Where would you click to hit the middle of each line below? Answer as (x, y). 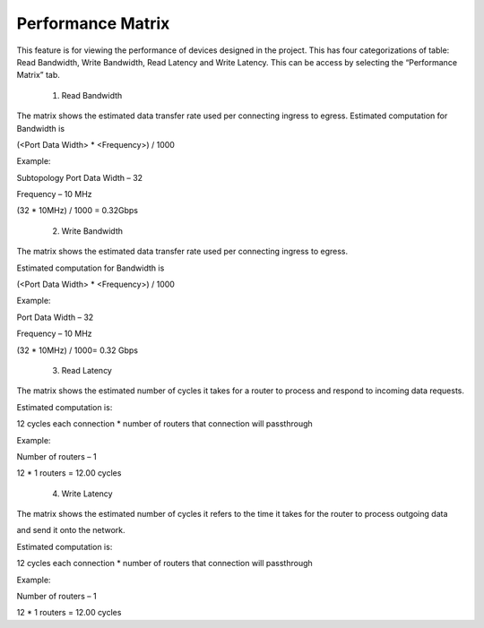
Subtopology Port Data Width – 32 (80, 177)
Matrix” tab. (38, 75)
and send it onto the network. (71, 530)
